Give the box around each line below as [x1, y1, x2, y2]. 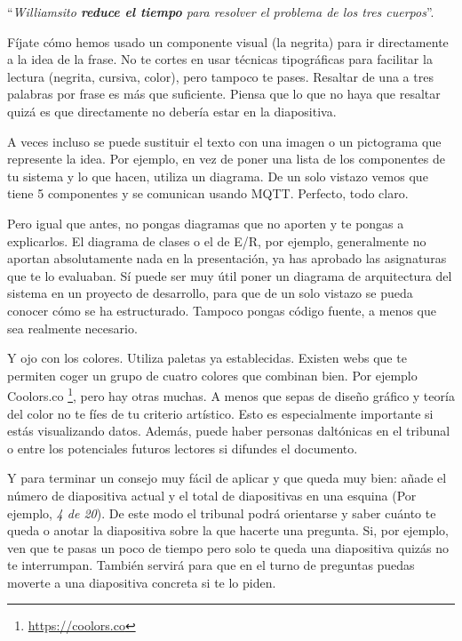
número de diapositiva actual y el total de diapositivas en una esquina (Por [7, 485, 417, 504]
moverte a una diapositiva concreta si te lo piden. [7, 573, 276, 591]
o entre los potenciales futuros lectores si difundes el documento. [7, 438, 358, 457]
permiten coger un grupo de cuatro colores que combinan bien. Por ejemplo [7, 365, 418, 384]
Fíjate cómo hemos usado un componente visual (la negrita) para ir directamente [7, 32, 449, 51]
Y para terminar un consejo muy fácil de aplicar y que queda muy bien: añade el [7, 469, 447, 487]
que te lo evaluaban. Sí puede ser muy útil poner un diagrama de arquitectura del [7, 266, 452, 284]
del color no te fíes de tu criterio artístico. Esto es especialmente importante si [7, 404, 434, 422]
